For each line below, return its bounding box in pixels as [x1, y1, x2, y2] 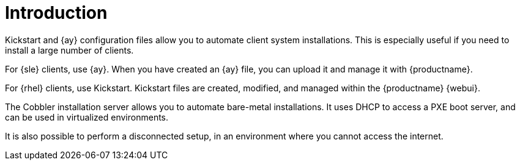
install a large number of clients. [5, 44, 134, 55]
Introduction [5, 2, 108, 23]
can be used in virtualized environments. [5, 111, 169, 122]
